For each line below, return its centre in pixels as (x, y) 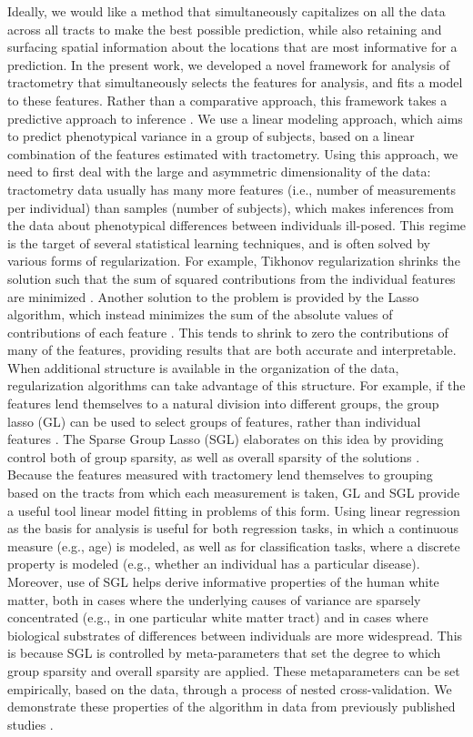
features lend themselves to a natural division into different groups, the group (223, 404)
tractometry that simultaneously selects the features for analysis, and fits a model (235, 82)
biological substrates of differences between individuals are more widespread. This (235, 635)
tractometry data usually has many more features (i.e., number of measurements (231, 189)
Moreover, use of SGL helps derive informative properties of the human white (223, 581)
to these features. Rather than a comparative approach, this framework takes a (227, 100)
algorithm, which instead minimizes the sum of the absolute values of (200, 314)
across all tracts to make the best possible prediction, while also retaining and (225, 29)
